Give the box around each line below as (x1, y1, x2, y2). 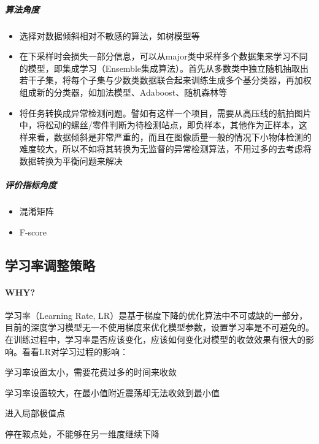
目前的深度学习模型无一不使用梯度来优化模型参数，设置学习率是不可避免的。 (5, 321, 314, 334)
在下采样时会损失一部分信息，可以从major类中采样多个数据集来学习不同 (19, 50, 308, 63)
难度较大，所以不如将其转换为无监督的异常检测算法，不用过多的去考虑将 (19, 142, 312, 155)
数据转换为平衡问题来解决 (19, 154, 123, 167)
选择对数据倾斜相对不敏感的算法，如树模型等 (19, 29, 200, 42)
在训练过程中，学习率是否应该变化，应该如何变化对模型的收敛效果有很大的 (5, 333, 306, 346)
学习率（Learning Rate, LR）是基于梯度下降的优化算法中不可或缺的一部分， (5, 308, 308, 321)
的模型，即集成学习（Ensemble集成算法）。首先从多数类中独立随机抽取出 (19, 61, 309, 74)
